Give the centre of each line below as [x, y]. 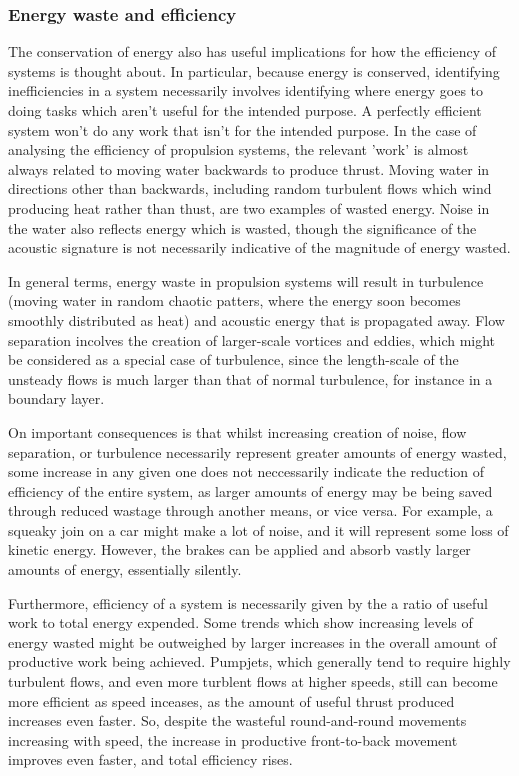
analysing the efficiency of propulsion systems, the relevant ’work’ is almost [238, 149]
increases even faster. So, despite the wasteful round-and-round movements [237, 720]
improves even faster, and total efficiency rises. [150, 759]
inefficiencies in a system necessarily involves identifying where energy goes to [246, 90]
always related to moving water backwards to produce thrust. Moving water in [249, 168]
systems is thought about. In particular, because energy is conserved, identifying [254, 70]
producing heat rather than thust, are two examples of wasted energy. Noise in [249, 207]
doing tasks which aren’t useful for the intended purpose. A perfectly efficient [245, 110]
